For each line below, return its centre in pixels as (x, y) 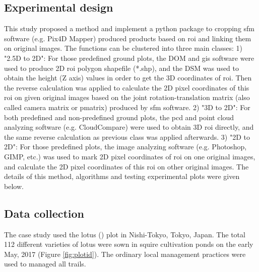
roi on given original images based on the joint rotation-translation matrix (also (127, 97)
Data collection (44, 213)
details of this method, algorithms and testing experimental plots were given (122, 176)
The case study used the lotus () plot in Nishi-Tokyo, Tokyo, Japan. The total (125, 234)
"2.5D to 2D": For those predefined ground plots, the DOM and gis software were (129, 58)
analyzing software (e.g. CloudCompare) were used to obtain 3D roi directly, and (129, 127)
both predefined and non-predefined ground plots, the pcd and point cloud (119, 117)
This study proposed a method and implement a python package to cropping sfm (129, 28)
